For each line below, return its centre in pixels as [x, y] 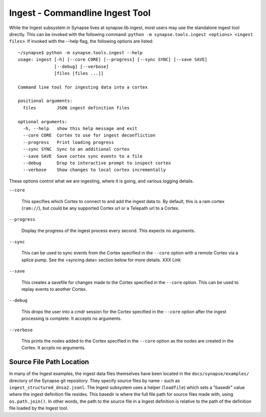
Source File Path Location [49, 362]
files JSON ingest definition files [76, 108]
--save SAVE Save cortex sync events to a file [83, 156]
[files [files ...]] [79, 73]
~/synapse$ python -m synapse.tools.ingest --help [80, 52]
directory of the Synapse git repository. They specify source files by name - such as [95, 381]
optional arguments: [43, 122]
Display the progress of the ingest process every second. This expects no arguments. [108, 230]
